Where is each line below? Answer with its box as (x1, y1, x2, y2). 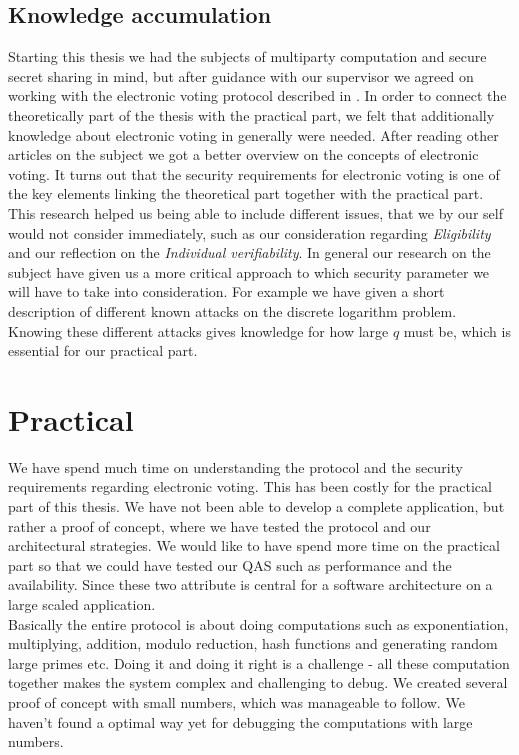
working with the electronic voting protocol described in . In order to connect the (8, 85, 507, 106)
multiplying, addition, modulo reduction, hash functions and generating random (8, 633, 498, 654)
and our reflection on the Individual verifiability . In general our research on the (8, 242, 491, 263)
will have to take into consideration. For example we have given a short (8, 281, 445, 302)
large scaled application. (8, 593, 156, 614)
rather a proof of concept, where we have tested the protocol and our (8, 515, 431, 536)
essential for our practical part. (8, 340, 198, 361)
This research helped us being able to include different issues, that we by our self (8, 202, 503, 223)
